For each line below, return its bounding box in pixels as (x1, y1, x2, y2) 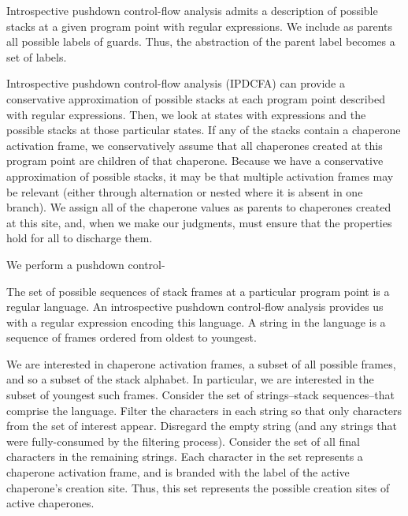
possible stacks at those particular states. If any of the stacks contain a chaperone (6, 122, 401, 138)
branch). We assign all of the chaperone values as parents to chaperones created (6, 199, 391, 215)
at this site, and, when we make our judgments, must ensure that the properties (6, 214, 392, 230)
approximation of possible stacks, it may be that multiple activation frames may (6, 167, 394, 184)
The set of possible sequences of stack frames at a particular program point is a (6, 282, 390, 299)
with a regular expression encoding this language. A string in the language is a (6, 313, 386, 330)
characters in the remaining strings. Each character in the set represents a (6, 448, 363, 465)
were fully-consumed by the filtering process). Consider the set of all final (6, 432, 360, 449)
